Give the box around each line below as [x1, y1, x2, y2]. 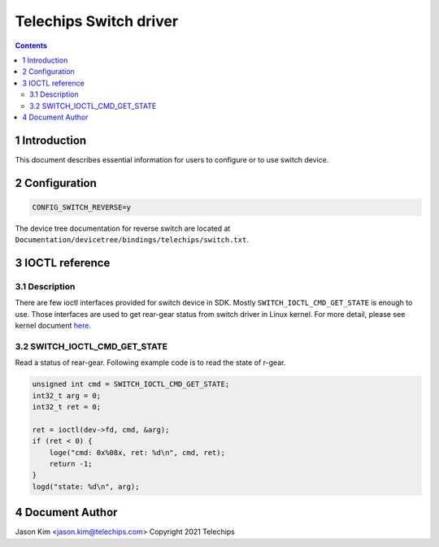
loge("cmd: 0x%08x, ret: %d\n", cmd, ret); [49, 448, 225, 457]
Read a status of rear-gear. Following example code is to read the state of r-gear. [15, 358, 286, 367]
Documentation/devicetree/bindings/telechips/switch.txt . [15, 235, 250, 245]
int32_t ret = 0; [32, 402, 102, 412]
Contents [15, 41, 48, 50]
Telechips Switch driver [15, 12, 179, 30]
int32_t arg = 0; [32, 391, 102, 400]
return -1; [49, 459, 93, 468]
